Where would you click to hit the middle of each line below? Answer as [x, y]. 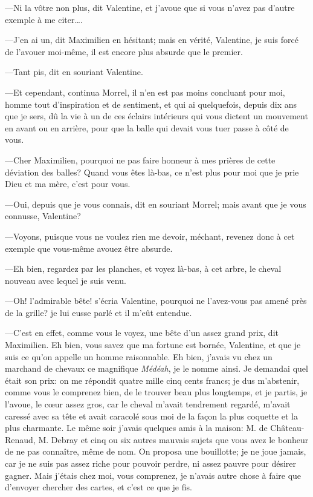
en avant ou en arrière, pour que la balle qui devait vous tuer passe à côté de [147, 127]
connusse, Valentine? [43, 216]
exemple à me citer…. [44, 19]
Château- [287, 428]
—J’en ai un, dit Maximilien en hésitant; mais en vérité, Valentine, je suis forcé [152, 40]
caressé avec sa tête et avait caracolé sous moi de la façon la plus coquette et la [151, 416]
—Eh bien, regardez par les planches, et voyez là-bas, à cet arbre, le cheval [143, 268]
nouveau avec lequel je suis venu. [66, 280]
